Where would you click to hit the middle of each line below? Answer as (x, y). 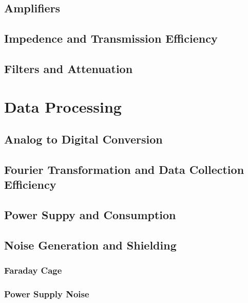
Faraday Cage (33, 270)
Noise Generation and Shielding (90, 245)
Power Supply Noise (47, 294)
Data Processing (63, 106)
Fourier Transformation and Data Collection (124, 169)
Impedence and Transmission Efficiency (111, 38)
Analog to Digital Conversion (83, 139)
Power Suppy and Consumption (90, 215)
